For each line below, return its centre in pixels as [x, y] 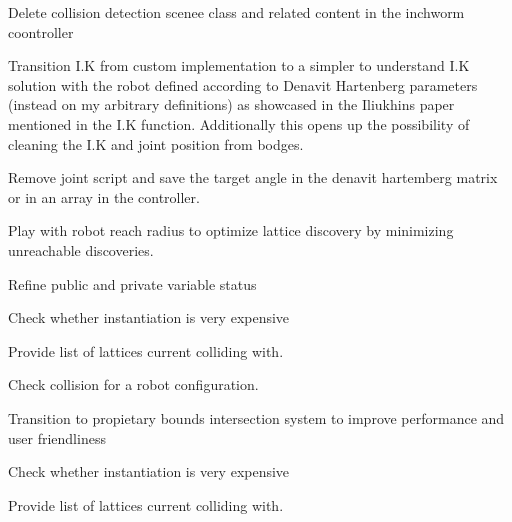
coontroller [41, 31]
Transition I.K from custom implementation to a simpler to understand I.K [239, 65]
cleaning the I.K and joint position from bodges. [156, 143]
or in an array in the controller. [104, 196]
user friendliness [57, 437]
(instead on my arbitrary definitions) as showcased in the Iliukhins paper [231, 104]
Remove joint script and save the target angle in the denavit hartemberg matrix [253, 177]
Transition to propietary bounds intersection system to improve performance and [256, 417]
